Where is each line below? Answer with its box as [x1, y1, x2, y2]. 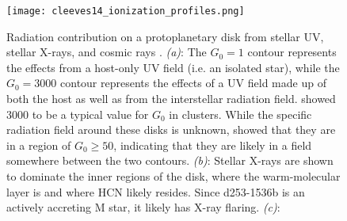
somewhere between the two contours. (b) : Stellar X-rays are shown [6, 152, 334, 169]
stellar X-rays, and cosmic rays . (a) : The [6, 44, 207, 60]
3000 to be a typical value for [6, 105, 149, 122]
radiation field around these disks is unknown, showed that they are [6, 121, 336, 138]
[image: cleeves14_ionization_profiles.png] [6, 6, 245, 17]
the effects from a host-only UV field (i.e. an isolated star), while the [6, 59, 340, 75]
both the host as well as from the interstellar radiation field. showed [6, 90, 336, 107]
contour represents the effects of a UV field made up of [60, 74, 326, 91]
